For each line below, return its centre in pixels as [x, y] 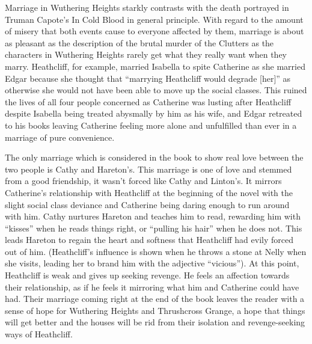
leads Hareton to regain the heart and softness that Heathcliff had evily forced [149, 240]
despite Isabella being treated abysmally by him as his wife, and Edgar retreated [154, 113]
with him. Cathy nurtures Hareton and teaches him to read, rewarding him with [153, 216]
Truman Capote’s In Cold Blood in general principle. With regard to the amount [154, 19]
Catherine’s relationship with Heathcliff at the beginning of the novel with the [149, 192]
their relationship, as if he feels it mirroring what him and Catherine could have [152, 287]
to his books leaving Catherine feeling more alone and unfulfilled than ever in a [151, 125]
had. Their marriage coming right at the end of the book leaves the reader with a [155, 299]
